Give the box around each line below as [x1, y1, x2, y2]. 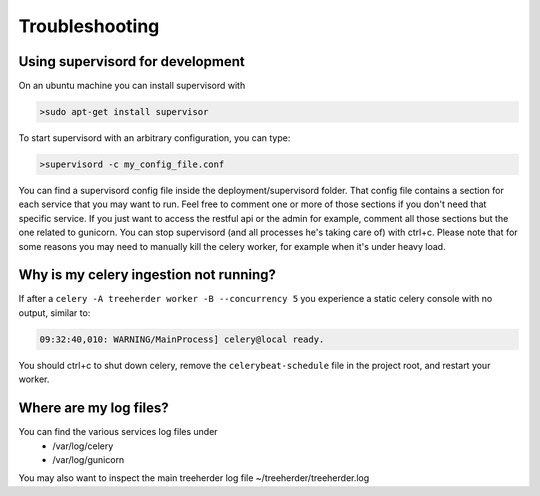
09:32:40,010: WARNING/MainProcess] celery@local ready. [39, 333, 325, 345]
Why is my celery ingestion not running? [18, 266, 277, 284]
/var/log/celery [52, 440, 114, 452]
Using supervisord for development [18, 53, 245, 70]
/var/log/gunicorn [52, 453, 125, 465]
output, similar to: [18, 306, 91, 319]
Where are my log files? [18, 400, 169, 417]
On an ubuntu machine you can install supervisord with [18, 80, 246, 92]
